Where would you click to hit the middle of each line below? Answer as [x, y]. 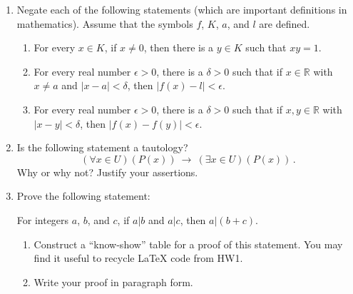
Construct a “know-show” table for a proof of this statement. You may [188, 244]
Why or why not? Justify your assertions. [107, 172]
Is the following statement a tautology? [102, 147]
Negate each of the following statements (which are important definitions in [182, 9]
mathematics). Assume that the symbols [105, 23]
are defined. [285, 23]
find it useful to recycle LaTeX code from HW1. [138, 258]
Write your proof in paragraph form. [113, 282]
